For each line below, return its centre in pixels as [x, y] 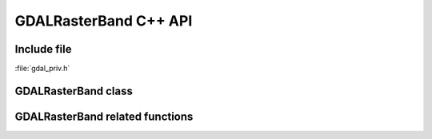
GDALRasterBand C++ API [104, 21]
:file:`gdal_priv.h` [42, 69]
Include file [43, 49]
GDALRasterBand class [74, 91]
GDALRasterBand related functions [104, 116]
